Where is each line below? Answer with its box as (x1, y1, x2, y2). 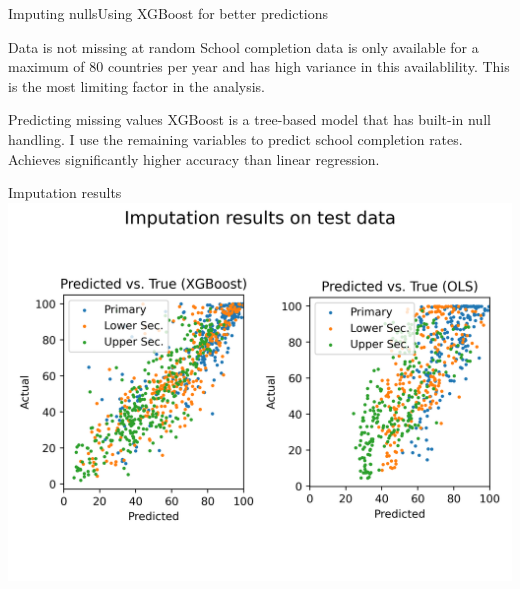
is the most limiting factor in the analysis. (8, 75, 266, 96)
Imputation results (8, 182, 122, 203)
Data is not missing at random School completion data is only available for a (8, 36, 479, 57)
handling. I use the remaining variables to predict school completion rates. (8, 128, 463, 149)
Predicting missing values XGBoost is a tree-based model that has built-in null (8, 109, 491, 130)
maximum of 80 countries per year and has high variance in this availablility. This (8, 56, 510, 77)
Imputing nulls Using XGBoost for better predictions (8, 3, 329, 23)
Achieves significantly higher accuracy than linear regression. (8, 148, 380, 169)
